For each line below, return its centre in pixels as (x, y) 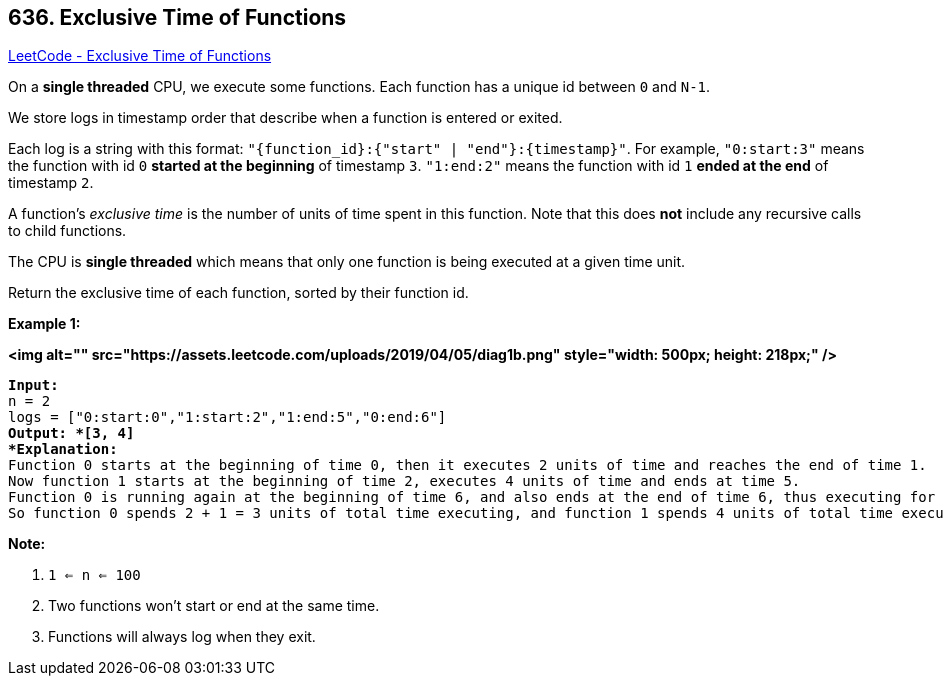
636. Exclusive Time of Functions (177, 17)
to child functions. (67, 231)
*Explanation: (63, 449)
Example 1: (44, 324)
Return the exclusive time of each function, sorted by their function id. (238, 293)
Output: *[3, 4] (71, 433)
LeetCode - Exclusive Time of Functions (140, 56)
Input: (33, 385)
